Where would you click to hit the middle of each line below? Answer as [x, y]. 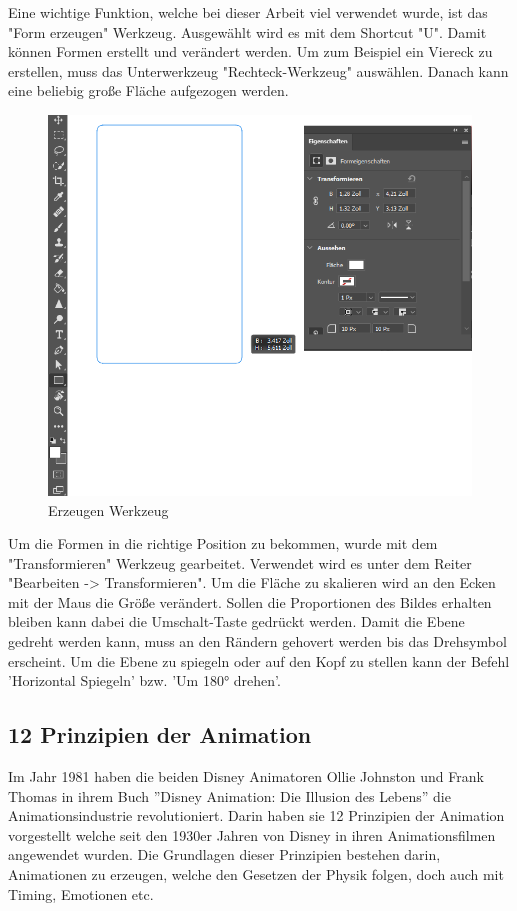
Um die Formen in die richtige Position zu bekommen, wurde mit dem [223, 543]
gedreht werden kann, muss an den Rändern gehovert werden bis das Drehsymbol [257, 641]
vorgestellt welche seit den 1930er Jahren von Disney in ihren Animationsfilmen [252, 834]
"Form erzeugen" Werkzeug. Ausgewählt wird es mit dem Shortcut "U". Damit [247, 31]
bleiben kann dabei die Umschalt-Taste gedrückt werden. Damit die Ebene [236, 621]
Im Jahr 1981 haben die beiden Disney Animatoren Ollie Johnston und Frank [246, 776]
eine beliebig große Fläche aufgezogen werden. [148, 90]
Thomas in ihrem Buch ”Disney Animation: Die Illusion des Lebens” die [229, 795]
